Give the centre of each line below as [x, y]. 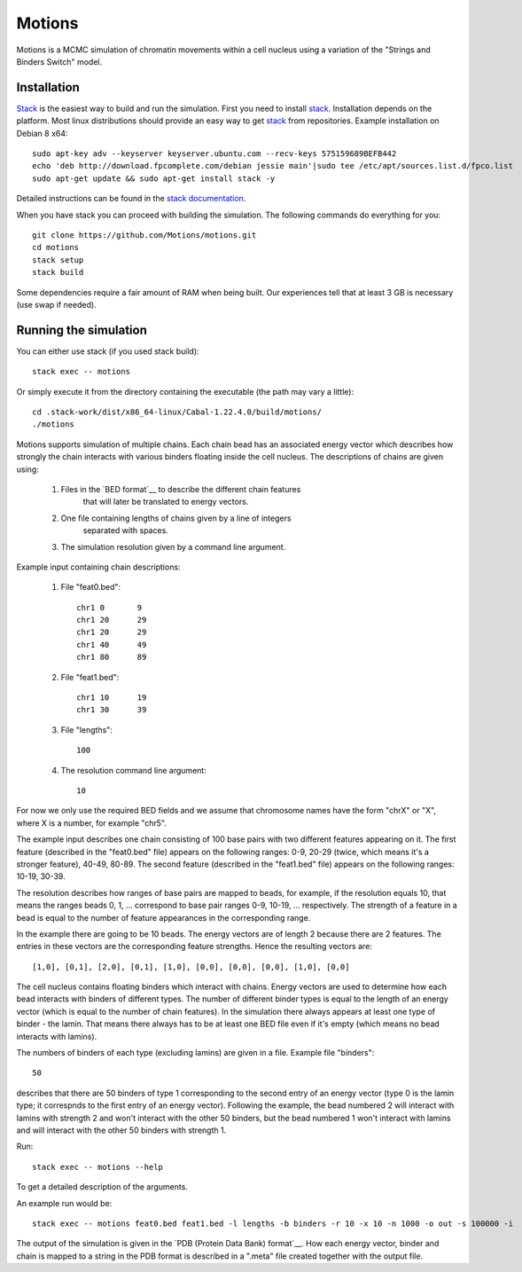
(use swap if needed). [56, 304]
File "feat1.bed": [90, 677]
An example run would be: [64, 1203]
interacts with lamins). [57, 1036]
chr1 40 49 [112, 644]
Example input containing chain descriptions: [98, 567]
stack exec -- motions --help [98, 1167]
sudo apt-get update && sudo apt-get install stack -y [154, 178]
